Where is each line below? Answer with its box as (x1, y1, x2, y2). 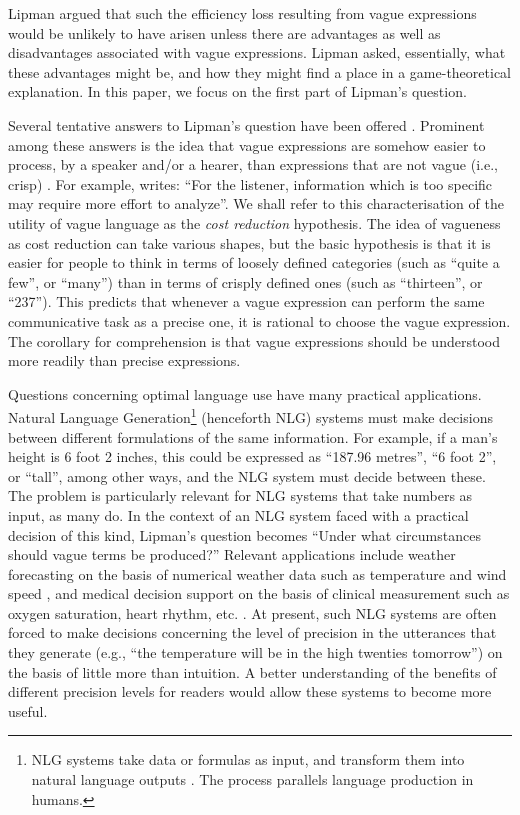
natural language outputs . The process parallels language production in (31, 769, 474, 790)
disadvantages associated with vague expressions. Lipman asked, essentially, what (8, 42, 506, 63)
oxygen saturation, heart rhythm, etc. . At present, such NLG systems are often (8, 602, 497, 623)
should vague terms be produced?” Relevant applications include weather (8, 544, 456, 565)
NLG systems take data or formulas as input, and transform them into (31, 749, 465, 770)
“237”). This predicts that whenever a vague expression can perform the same (8, 291, 485, 312)
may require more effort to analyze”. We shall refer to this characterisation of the (8, 193, 504, 214)
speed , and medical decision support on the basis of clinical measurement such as (8, 583, 510, 604)
